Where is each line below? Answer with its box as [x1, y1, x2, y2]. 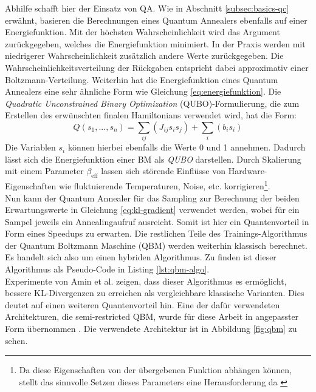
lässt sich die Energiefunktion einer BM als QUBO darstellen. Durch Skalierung [5, 152, 301, 165]
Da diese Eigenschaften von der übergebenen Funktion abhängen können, [19, 363, 292, 376]
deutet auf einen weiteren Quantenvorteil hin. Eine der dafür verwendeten [5, 298, 280, 311]
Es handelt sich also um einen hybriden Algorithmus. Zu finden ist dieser [5, 251, 276, 263]
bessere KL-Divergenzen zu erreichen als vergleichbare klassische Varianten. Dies [5, 286, 304, 299]
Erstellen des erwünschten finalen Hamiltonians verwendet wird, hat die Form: [5, 109, 297, 121]
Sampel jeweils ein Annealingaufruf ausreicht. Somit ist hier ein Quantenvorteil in [5, 215, 309, 228]
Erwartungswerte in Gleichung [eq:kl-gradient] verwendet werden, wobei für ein [5, 203, 300, 216]
